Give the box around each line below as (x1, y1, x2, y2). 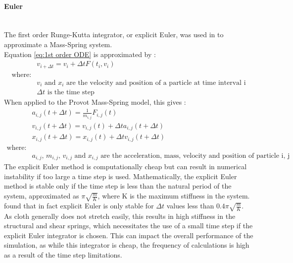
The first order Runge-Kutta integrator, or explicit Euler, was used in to (4, 29, 224, 40)
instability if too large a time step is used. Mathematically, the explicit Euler (4, 171, 237, 181)
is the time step (47, 89, 95, 96)
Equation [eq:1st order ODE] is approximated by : (4, 49, 156, 59)
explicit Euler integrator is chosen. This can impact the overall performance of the (4, 230, 253, 240)
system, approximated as (4, 191, 79, 201)
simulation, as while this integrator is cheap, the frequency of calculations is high (4, 240, 249, 250)
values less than (166, 200, 214, 211)
